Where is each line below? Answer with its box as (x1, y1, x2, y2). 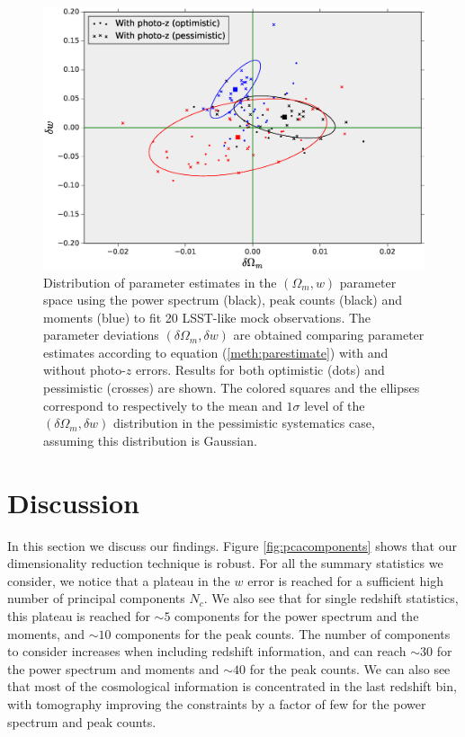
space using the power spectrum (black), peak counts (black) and (43, 290, 402, 309)
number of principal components (7, 589, 185, 608)
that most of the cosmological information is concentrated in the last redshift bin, (7, 677, 457, 696)
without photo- (43, 360, 126, 379)
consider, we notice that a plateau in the (7, 571, 230, 590)
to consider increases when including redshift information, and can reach (7, 642, 407, 661)
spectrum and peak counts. (7, 712, 156, 731)
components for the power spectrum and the (174, 606, 419, 625)
